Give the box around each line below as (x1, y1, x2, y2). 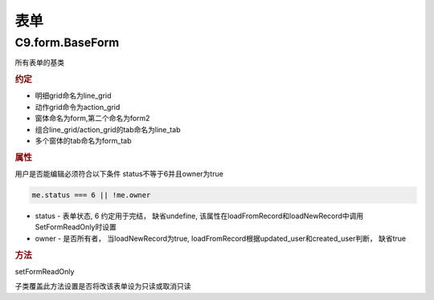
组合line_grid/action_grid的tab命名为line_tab (35, 124, 181, 134)
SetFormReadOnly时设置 (35, 222, 117, 232)
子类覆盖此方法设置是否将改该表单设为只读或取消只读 (14, 282, 191, 291)
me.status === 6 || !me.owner (31, 191, 151, 200)
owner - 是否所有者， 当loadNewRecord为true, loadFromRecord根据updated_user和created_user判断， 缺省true (35, 233, 406, 243)
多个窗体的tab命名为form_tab (35, 136, 132, 145)
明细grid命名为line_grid (35, 91, 112, 100)
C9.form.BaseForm (14, 35, 120, 50)
